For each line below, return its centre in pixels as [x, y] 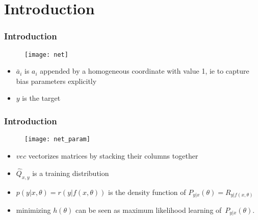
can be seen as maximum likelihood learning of [148, 210]
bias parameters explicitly [56, 81]
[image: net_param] [57, 139]
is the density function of [147, 192]
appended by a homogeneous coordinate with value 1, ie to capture [145, 71]
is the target [41, 98]
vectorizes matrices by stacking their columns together [113, 155]
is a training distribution [71, 173]
